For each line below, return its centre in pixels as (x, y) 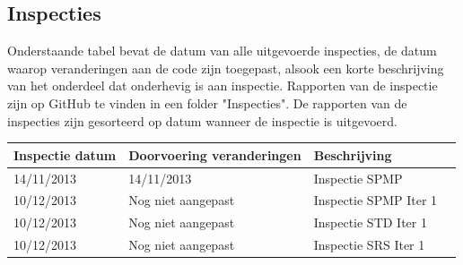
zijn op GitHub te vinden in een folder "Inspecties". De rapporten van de (207, 103)
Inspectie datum (65, 154)
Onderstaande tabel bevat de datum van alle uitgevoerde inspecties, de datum (222, 51)
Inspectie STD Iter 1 (370, 222)
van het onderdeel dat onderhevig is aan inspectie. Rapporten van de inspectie (223, 85)
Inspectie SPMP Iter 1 (376, 200)
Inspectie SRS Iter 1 (369, 245)
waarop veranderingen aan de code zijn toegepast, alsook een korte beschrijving (226, 68)
